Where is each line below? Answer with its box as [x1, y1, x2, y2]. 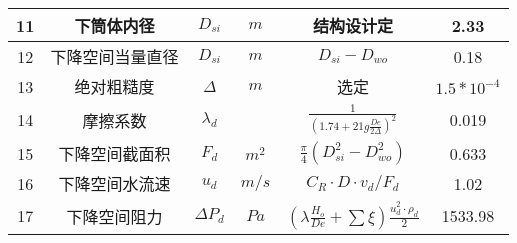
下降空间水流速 [58, 172, 171, 196]
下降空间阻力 [66, 204, 163, 228]
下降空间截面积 [58, 142, 171, 166]
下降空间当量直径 [50, 45, 179, 68]
